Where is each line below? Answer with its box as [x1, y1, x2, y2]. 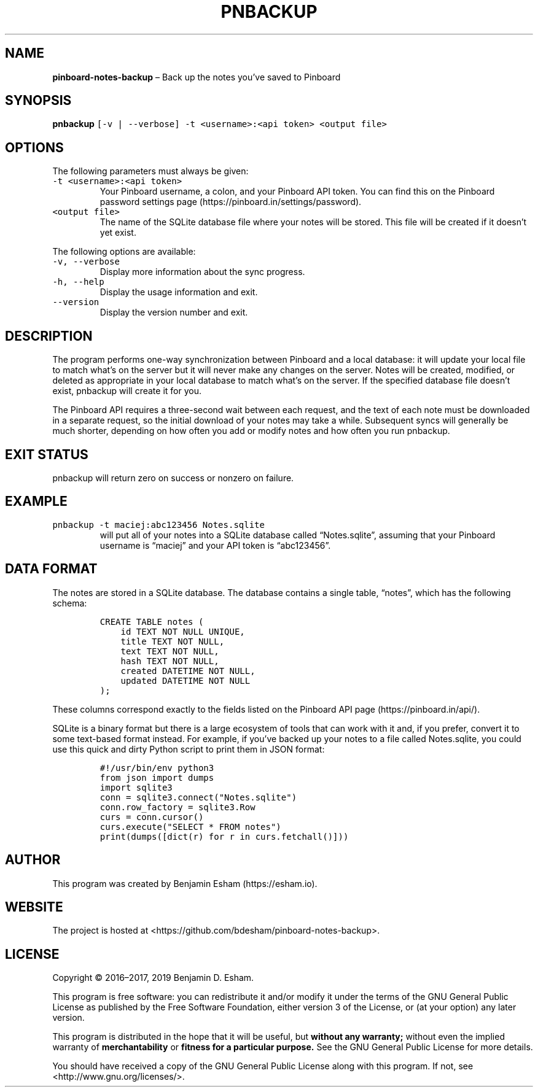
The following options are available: [52, 246, 196, 257]
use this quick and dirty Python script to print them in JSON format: [52, 743, 325, 754]
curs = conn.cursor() [99, 811, 204, 822]
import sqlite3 [99, 782, 173, 792]
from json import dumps [99, 772, 214, 783]
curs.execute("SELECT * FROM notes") [99, 821, 281, 832]
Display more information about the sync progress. [99, 266, 305, 277]
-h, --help [52, 277, 104, 287]
